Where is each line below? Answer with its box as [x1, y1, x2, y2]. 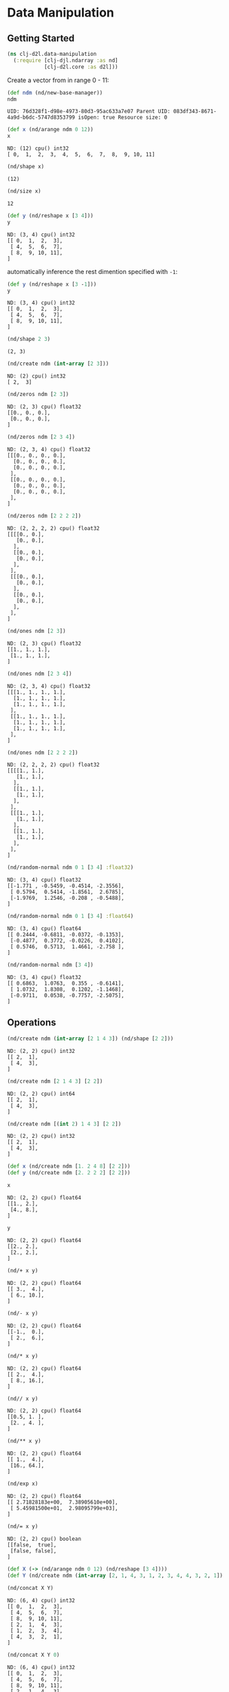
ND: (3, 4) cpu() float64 [7, 925, 81, 932]
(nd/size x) [7, 188, 41, 195]
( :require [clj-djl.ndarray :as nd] [13, 57, 118, 63]
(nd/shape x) [7, 164, 45, 170]
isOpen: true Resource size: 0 [78, 114, 168, 121]
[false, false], [10, 1548, 57, 1555]
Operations [7, 1016, 56, 1029]
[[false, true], [7, 1542, 57, 1548]
